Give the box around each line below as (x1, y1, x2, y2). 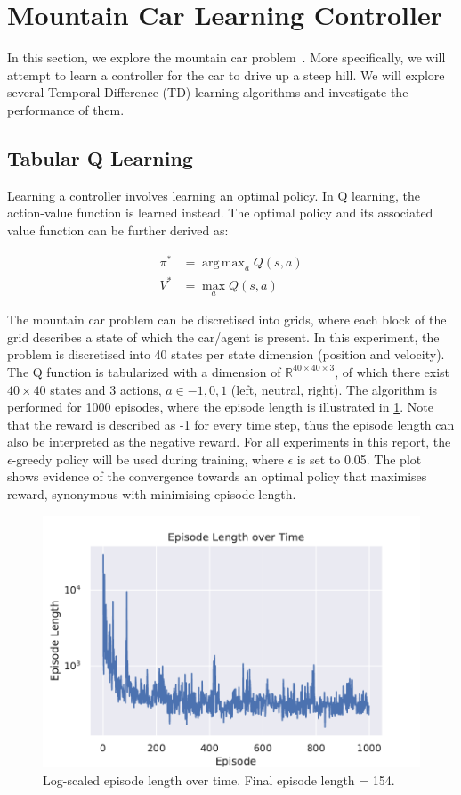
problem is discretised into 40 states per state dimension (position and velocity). (7, 345, 445, 364)
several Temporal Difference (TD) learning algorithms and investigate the (7, 83, 408, 102)
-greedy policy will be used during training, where (12, 449, 284, 468)
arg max (202, 256, 245, 269)
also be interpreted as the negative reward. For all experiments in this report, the (7, 432, 451, 451)
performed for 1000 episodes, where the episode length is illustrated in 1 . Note (7, 397, 433, 416)
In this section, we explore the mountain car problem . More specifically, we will (7, 48, 446, 67)
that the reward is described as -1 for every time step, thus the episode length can (7, 414, 455, 433)
